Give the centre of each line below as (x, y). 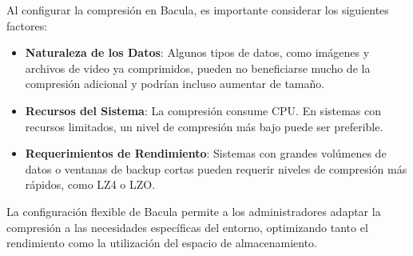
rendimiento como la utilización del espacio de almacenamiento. (162, 243)
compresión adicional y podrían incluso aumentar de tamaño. (175, 84)
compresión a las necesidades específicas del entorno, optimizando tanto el (187, 227)
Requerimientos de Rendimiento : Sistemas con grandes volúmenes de (206, 153)
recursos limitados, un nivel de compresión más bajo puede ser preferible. (204, 126)
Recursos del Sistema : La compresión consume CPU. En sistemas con (203, 110)
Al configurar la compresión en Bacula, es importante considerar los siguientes (198, 10)
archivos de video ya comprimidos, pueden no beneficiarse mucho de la (198, 68)
